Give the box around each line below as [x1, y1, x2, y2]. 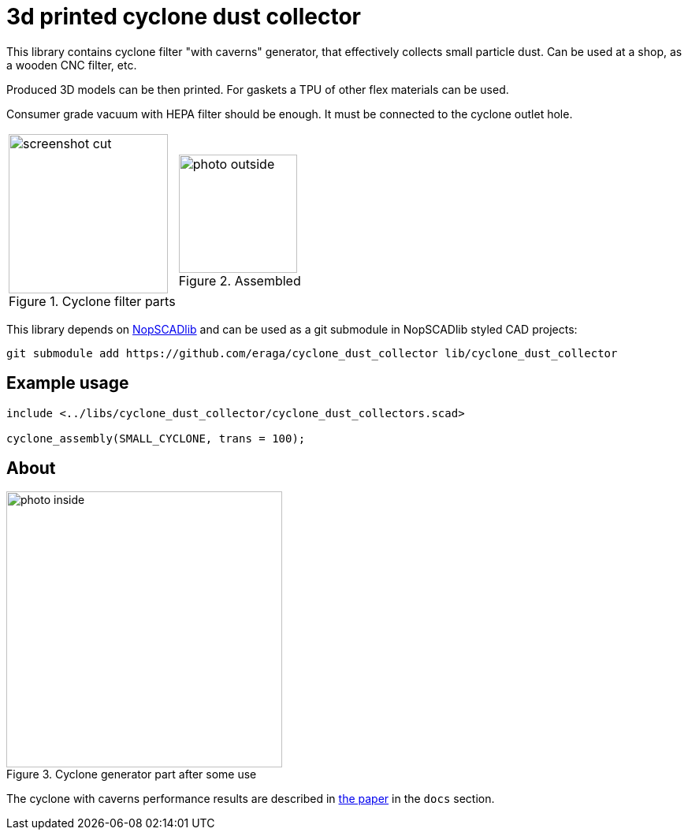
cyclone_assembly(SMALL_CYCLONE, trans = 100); [6, 431, 306, 445]
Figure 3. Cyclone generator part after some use [6, 767, 257, 782]
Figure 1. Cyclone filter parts [9, 293, 176, 309]
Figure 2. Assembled [178, 272, 301, 289]
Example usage [6, 373, 129, 394]
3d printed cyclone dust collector [6, 3, 361, 30]
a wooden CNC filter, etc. [6, 58, 137, 72]
